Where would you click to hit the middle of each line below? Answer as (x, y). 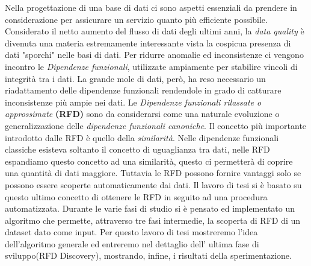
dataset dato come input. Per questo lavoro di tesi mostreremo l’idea (131, 232)
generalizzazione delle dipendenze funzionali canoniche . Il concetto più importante (156, 125)
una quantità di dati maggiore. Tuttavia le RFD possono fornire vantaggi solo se (153, 173)
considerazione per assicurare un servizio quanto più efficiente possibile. (136, 19)
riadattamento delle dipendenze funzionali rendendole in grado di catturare (143, 90)
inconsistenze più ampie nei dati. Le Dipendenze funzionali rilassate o (133, 102)
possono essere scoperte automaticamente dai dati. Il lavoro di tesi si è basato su (153, 184)
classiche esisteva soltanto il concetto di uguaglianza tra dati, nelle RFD (137, 149)
